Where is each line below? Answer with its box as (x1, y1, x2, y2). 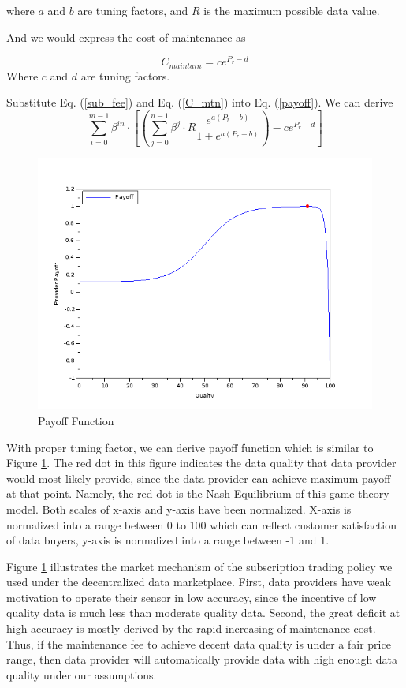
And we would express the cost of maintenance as (6, 28, 246, 45)
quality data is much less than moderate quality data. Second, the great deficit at (6, 604, 400, 621)
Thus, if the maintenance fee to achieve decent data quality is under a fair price (6, 635, 391, 652)
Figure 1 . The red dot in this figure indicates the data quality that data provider (6, 454, 397, 471)
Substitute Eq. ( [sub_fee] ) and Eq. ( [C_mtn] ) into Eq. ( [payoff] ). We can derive (6, 94, 393, 110)
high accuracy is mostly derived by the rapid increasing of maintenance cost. (6, 620, 376, 637)
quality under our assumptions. (6, 666, 157, 682)
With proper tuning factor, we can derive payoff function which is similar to (6, 439, 374, 455)
